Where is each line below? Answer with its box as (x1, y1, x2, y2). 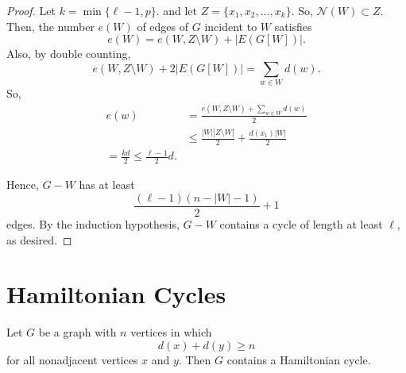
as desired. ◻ (6, 231, 72, 248)
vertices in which (130, 324, 212, 340)
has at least (79, 176, 135, 193)
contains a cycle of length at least (219, 215, 383, 232)
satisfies (274, 17, 312, 34)
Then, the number (6, 17, 95, 34)
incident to (204, 17, 257, 34)
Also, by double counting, (6, 45, 131, 62)
